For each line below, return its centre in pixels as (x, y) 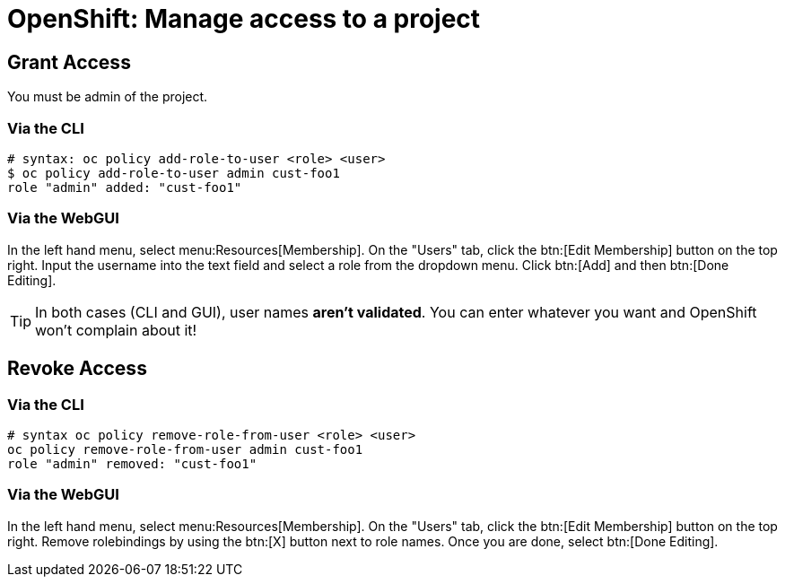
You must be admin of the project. (108, 97)
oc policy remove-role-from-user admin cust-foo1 (185, 449)
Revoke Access (77, 369)
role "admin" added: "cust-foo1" (125, 187)
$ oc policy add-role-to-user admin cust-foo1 (174, 173)
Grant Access (69, 62)
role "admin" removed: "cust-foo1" (132, 463)
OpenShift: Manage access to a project (244, 19)
